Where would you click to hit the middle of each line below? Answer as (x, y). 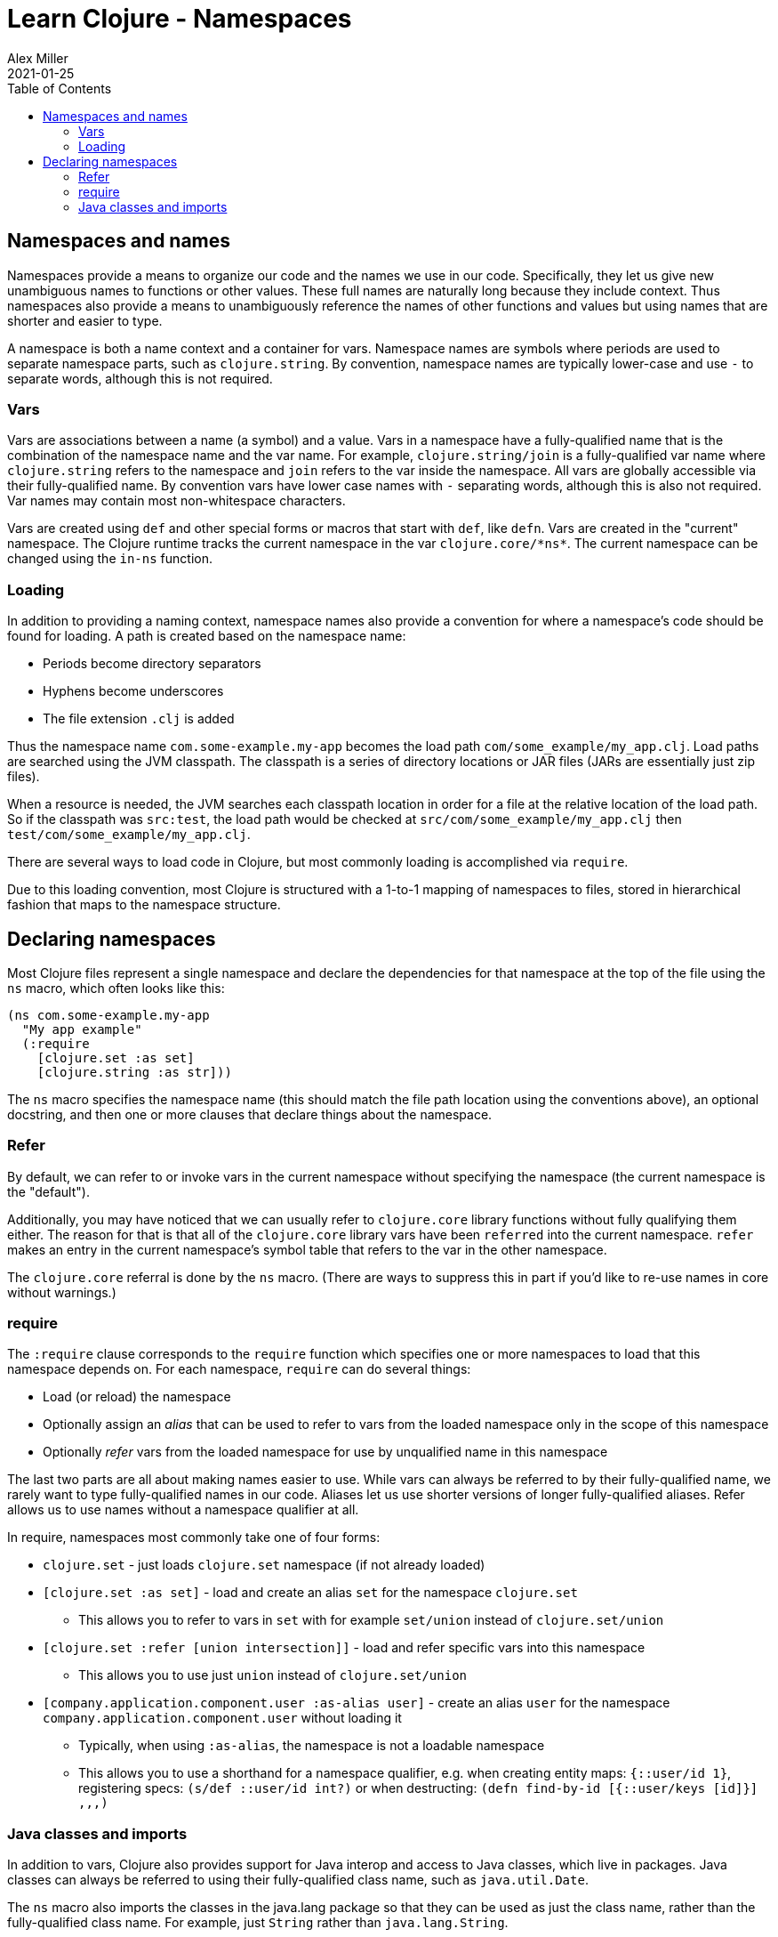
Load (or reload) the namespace (137, 1397)
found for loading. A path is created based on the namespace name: (207, 636)
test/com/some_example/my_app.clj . (129, 835)
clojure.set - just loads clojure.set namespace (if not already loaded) (264, 1565)
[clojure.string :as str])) (134, 1072)
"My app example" (82, 1029)
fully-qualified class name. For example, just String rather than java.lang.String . (258, 1923)
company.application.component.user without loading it (222, 1718)
